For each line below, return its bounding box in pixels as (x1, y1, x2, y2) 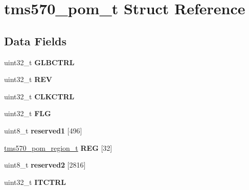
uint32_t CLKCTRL (4, 91, 75, 101)
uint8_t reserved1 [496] (4, 125, 82, 135)
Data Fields (4, 33, 67, 48)
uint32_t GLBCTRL (4, 57, 75, 67)
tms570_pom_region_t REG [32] (4, 142, 112, 153)
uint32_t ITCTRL (4, 176, 66, 187)
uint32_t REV (4, 74, 52, 85)
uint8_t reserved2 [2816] (4, 159, 86, 170)
